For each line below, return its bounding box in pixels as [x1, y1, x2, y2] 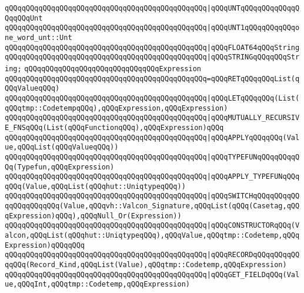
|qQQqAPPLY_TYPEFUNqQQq [206, 172, 300, 181]
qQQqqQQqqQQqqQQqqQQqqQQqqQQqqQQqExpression [24, 64, 201, 73]
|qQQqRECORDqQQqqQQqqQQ [206, 251, 300, 259]
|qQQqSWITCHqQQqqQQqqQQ [206, 192, 300, 201]
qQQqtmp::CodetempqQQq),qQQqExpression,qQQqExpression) [5, 104, 228, 112]
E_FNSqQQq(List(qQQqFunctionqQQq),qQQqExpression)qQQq [5, 123, 224, 132]
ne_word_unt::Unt [5, 33, 72, 42]
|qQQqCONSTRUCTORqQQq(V [206, 221, 300, 230]
